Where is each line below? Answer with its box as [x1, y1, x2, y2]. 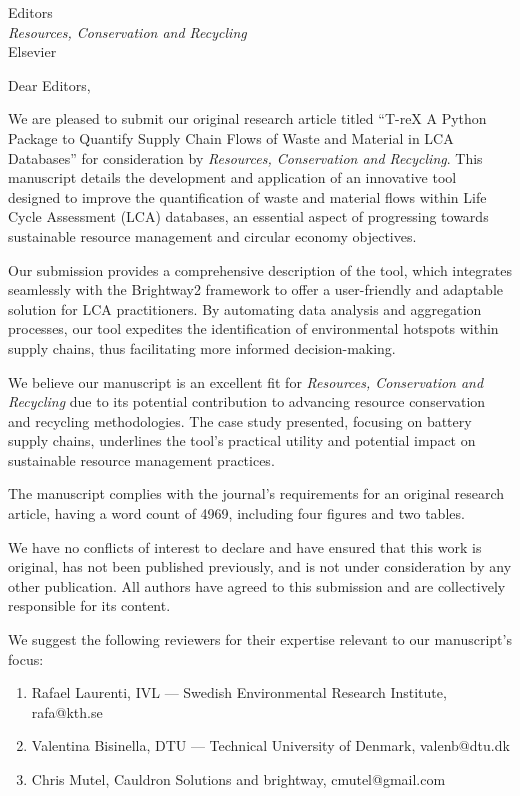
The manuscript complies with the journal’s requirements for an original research [8, 483, 505, 504]
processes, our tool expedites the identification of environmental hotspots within [8, 318, 499, 339]
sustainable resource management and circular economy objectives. [8, 225, 417, 246]
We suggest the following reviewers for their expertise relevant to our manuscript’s [8, 629, 512, 650]
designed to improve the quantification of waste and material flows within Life [8, 186, 487, 207]
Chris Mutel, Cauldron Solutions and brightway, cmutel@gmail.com [31, 769, 446, 789]
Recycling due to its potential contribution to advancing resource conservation [8, 391, 486, 412]
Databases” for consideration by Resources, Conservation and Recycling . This [8, 147, 483, 168]
